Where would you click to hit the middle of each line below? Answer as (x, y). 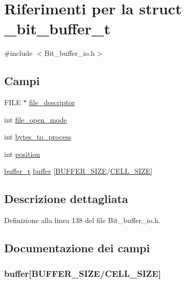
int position (22, 154)
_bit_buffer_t (57, 28)
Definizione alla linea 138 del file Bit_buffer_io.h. (82, 220)
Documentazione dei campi (77, 248)
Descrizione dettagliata (66, 199)
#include (18, 53)
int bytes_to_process (38, 137)
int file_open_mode (36, 119)
